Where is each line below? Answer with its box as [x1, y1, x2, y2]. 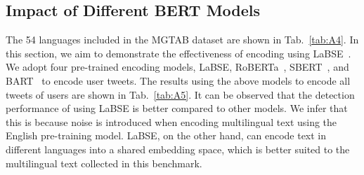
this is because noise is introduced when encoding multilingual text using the [6, 114, 337, 129]
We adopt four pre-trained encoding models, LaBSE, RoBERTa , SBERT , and [6, 59, 349, 74]
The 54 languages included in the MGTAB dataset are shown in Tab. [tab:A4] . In [6, 32, 359, 47]
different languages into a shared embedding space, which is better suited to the [6, 141, 350, 156]
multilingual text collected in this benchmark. [6, 155, 202, 170]
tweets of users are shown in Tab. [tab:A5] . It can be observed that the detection [6, 87, 355, 101]
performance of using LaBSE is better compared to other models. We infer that [6, 101, 348, 115]
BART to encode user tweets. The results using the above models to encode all [6, 73, 351, 87]
